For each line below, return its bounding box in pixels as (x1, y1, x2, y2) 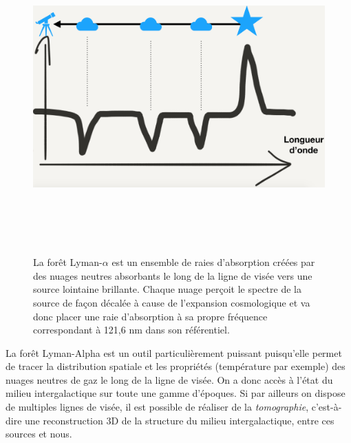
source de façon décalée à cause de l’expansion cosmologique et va (33, 295, 310, 309)
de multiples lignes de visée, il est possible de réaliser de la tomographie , (6, 400, 309, 414)
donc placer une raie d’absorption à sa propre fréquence (33, 309, 268, 323)
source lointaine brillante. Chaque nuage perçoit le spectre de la (33, 282, 301, 296)
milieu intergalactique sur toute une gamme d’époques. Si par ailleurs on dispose (6, 386, 345, 400)
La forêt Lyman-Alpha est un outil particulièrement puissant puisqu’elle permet (6, 345, 342, 360)
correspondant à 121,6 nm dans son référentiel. (33, 322, 230, 337)
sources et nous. (6, 426, 72, 441)
